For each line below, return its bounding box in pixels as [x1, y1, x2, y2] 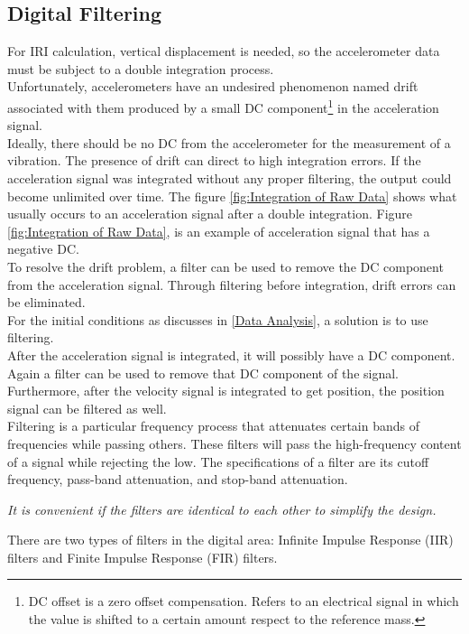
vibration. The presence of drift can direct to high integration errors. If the [7, 151, 421, 170]
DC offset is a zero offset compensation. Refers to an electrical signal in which [28, 592, 459, 611]
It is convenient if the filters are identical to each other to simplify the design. [7, 499, 437, 518]
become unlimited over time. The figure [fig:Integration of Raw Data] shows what [7, 186, 457, 205]
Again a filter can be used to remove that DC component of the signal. [7, 363, 400, 382]
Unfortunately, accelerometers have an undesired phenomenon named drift [7, 77, 418, 96]
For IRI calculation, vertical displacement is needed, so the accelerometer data [7, 42, 440, 61]
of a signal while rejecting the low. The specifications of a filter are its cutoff [7, 452, 429, 471]
